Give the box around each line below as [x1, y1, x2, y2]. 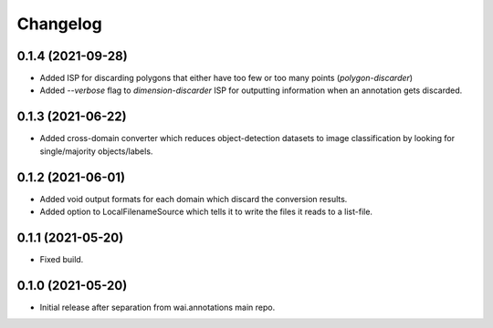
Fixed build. [39, 253, 84, 264]
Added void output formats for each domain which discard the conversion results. [39, 193, 348, 204]
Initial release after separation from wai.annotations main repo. [39, 302, 276, 313]
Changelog [16, 14, 102, 34]
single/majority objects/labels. [39, 146, 153, 157]
